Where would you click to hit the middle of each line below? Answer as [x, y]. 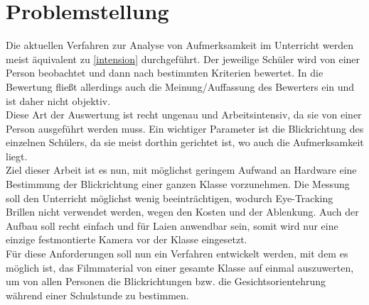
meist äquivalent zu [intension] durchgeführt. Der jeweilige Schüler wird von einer [183, 59]
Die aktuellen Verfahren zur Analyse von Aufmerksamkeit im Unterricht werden [180, 45]
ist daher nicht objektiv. [58, 100]
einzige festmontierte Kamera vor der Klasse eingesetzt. [127, 239]
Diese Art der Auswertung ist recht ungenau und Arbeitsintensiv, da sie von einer [184, 115]
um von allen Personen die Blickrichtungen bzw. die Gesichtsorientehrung [166, 281]
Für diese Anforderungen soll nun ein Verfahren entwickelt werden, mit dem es [177, 254]
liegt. [17, 156]
